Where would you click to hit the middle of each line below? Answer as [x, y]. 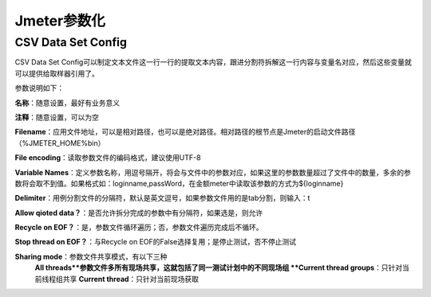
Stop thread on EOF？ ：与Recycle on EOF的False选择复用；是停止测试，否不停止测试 [156, 242]
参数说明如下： [39, 88]
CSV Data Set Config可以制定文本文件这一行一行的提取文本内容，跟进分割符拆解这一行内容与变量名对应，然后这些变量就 [213, 62]
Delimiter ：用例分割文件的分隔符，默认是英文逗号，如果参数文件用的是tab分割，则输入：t [162, 198]
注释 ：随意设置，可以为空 [57, 117]
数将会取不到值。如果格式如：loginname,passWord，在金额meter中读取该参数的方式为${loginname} [179, 183]
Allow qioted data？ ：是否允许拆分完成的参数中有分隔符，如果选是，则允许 [139, 213]
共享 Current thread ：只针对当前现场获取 [131, 279]
